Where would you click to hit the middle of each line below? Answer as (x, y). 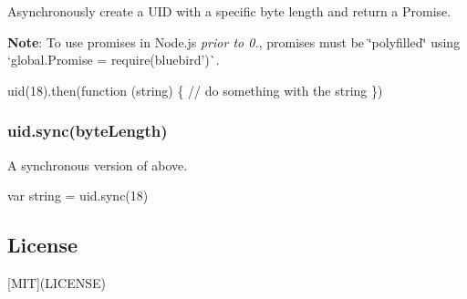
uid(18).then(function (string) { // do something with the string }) (195, 90)
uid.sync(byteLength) (88, 131)
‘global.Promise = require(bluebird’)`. (114, 60)
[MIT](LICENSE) (57, 282)
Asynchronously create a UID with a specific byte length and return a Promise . (229, 11)
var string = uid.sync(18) (78, 196)
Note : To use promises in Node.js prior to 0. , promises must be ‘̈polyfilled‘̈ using (234, 41)
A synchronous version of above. (98, 165)
